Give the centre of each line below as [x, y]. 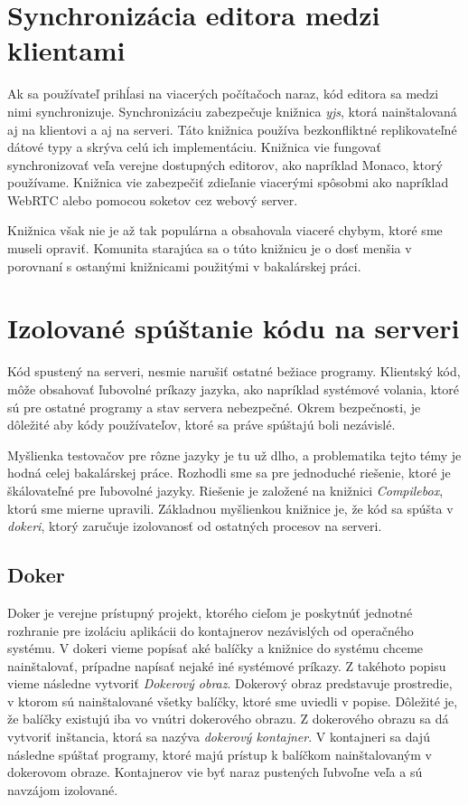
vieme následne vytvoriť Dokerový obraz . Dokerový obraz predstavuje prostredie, [230, 683]
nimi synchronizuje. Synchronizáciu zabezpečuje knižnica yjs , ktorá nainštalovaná [232, 111]
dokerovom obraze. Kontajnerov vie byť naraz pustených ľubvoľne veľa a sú [215, 772]
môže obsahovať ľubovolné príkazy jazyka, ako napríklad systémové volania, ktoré [234, 388]
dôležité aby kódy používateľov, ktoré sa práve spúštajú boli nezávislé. [201, 425]
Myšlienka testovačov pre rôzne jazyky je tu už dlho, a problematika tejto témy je [234, 455]
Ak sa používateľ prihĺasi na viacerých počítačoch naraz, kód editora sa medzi [223, 94]
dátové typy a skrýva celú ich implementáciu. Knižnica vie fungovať [194, 147]
